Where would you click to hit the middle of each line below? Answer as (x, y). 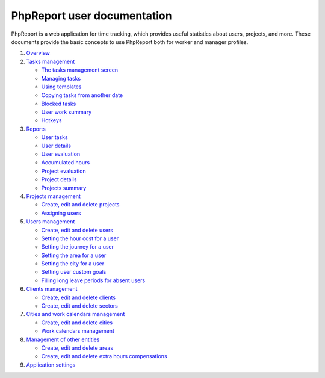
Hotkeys (51, 120)
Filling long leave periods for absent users (93, 280)
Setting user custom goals (74, 272)
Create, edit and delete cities (77, 323)
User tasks (55, 137)
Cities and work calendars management (76, 314)
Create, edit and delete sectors (80, 306)
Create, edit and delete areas (77, 348)
